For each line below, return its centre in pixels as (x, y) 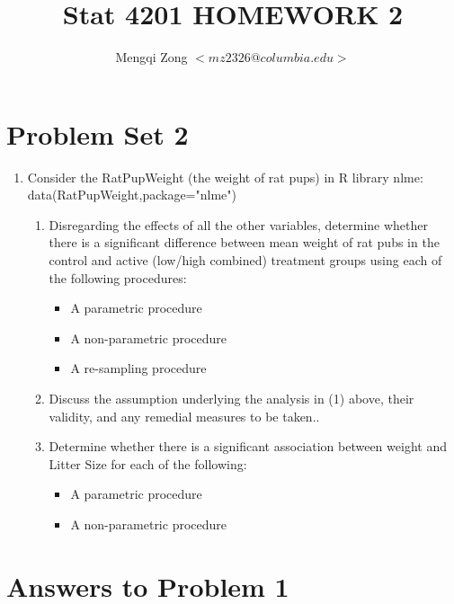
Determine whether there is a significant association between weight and (248, 446)
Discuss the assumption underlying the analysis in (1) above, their (231, 398)
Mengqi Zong (151, 57)
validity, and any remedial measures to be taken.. (184, 416)
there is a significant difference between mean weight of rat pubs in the (244, 242)
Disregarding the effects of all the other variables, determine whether (239, 224)
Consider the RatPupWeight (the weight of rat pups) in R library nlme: (225, 177)
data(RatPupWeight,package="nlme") (132, 195)
